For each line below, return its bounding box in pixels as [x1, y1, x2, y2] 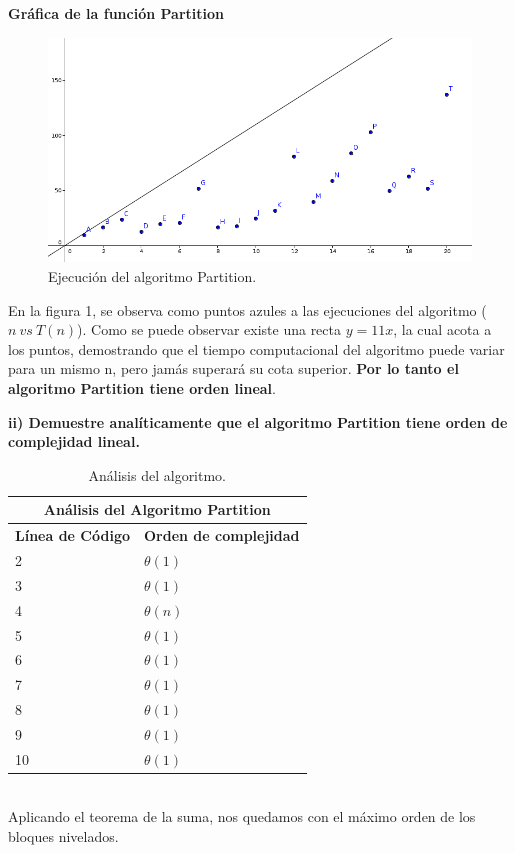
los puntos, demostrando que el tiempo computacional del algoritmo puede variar [8, 338, 505, 359]
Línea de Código [15, 525, 130, 546]
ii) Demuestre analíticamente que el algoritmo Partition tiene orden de [8, 411, 508, 432]
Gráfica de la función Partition [8, 3, 224, 23]
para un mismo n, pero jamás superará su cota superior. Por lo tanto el [8, 358, 459, 379]
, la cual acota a [393, 319, 492, 340]
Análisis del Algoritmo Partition [43, 499, 271, 520]
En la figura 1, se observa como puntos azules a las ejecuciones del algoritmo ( [8, 299, 487, 320]
